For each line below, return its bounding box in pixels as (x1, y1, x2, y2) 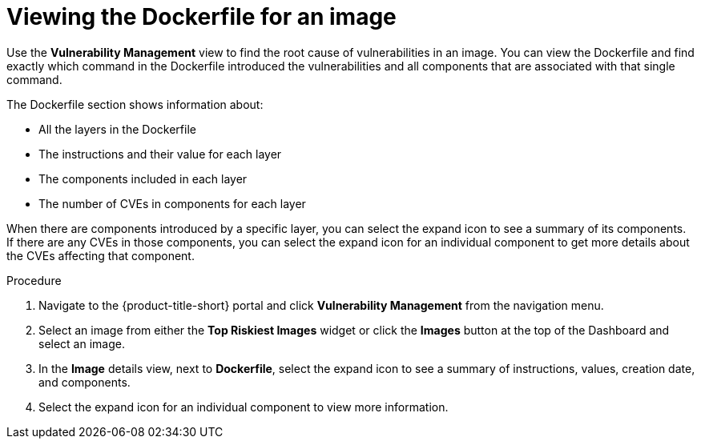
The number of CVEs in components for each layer (38, 196, 306, 210)
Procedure (6, 273, 62, 287)
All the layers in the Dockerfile (38, 122, 196, 136)
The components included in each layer (38, 171, 248, 186)
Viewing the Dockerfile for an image (6, 3, 397, 30)
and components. (38, 375, 131, 389)
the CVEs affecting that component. (6, 248, 195, 263)
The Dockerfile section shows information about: (6, 97, 264, 111)
